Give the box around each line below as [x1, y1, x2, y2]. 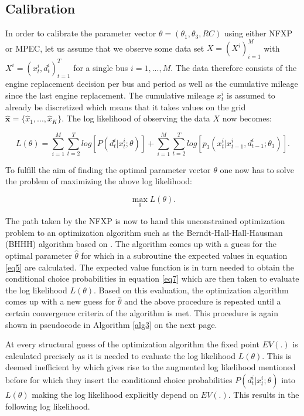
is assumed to [227, 89, 275, 101]
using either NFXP [224, 27, 292, 39]
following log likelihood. [5, 400, 90, 412]
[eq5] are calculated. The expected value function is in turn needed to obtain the [5, 261, 294, 273]
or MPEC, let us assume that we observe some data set [5, 42, 204, 54]
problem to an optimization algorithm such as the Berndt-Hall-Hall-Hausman [5, 226, 283, 238]
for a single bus [73, 61, 128, 73]
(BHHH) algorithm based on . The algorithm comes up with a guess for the [5, 238, 276, 250]
